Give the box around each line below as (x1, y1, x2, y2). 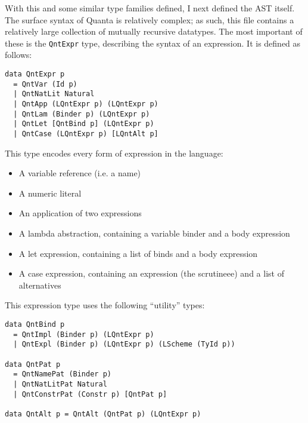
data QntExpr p (5, 70, 65, 79)
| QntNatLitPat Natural (13, 379, 107, 388)
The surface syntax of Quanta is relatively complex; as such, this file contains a (5, 13, 294, 26)
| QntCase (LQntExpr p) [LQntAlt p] (13, 129, 158, 138)
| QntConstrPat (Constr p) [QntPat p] (13, 390, 167, 399)
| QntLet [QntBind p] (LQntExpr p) (13, 119, 154, 128)
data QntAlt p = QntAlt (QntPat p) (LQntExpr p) (5, 409, 201, 418)
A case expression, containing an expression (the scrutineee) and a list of (18, 267, 284, 280)
